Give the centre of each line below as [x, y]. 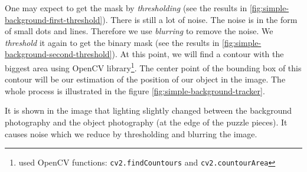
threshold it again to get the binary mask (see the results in [112, 42]
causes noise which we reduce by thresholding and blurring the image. [131, 133]
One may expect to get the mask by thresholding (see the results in [126, 8]
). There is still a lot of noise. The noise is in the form [200, 19]
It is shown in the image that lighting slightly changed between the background [148, 110]
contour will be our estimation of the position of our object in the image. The [145, 79]
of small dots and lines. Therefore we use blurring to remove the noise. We [139, 31]
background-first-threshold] [54, 19]
